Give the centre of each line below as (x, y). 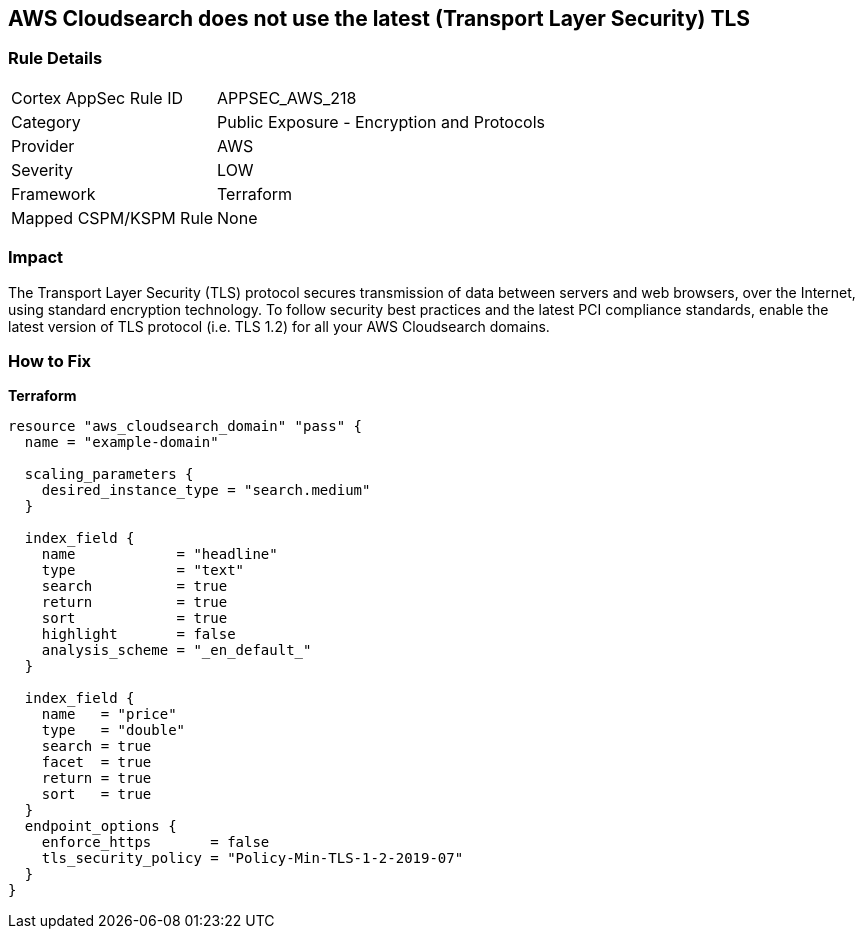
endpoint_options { (100, 826)
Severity (42, 169)
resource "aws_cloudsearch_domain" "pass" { (185, 426)
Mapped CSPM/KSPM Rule (112, 217)
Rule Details (55, 58)
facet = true (96, 762)
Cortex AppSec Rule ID (97, 97)
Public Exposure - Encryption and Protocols (381, 121)
